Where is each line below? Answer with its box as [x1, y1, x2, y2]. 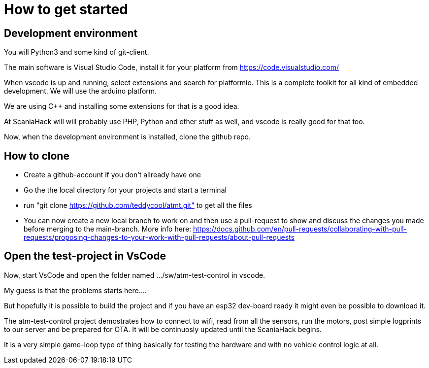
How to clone [4, 149, 69, 162]
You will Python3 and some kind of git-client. [4, 48, 149, 57]
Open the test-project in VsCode [4, 250, 166, 263]
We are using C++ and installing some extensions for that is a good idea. [4, 102, 239, 111]
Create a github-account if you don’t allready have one [24, 170, 201, 179]
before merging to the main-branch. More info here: [24, 225, 192, 234]
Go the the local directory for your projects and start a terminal [24, 186, 227, 195]
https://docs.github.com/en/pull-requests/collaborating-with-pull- [193, 225, 407, 234]
